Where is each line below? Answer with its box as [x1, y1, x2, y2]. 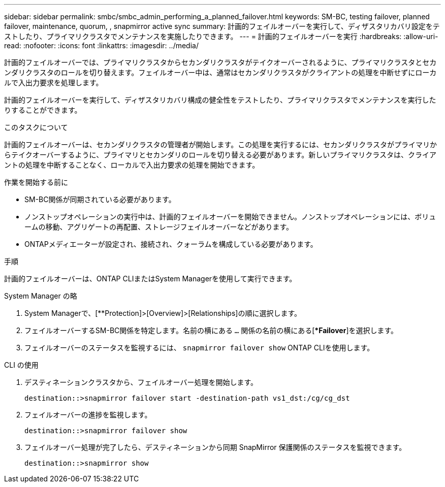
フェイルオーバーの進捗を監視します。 [24, 410, 152, 419]
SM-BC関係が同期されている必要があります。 [24, 195, 176, 204]
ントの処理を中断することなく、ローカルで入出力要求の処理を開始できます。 [4, 160, 260, 169]
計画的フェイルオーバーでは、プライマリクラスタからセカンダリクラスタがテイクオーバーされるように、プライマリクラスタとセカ [4, 58, 437, 67]
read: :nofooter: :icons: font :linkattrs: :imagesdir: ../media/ [4, 41, 199, 50]
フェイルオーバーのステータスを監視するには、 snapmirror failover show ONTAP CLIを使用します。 [24, 343, 374, 352]
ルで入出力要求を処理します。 [4, 78, 103, 87]
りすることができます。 [4, 106, 82, 114]
